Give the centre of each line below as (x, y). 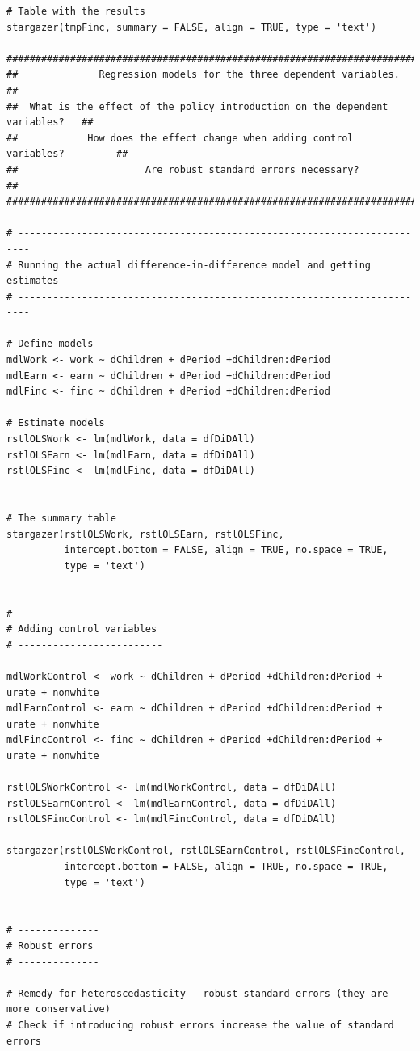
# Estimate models (56, 423)
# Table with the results (76, 11)
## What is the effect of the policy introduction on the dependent (197, 106)
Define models (56, 344)
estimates (33, 281)
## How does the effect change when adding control (180, 138)
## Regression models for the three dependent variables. (203, 75)
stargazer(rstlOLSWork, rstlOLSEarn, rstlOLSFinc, (145, 534)
